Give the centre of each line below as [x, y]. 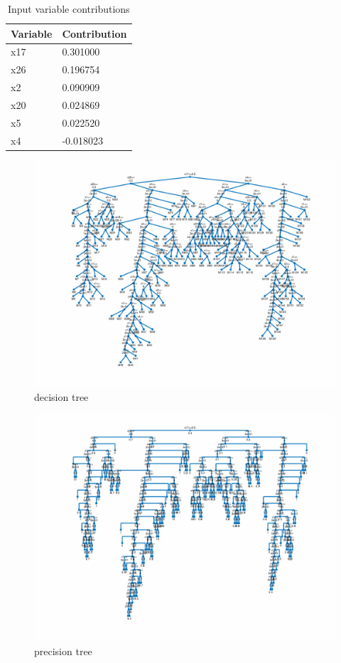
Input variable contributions [69, 9]
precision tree [63, 651]
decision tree [61, 397]
